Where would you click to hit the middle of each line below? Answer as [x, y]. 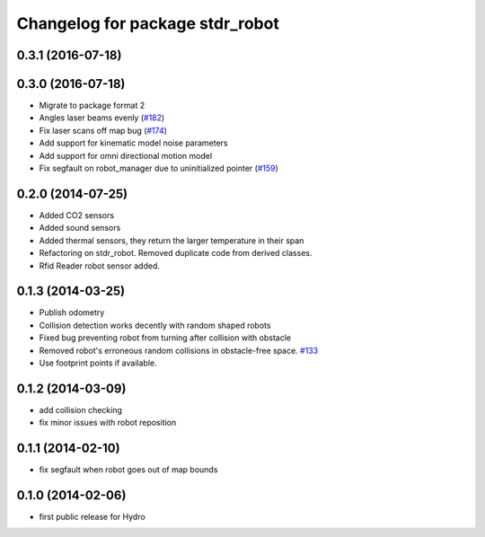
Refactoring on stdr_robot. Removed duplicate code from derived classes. [176, 253]
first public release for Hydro [92, 517]
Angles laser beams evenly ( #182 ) [102, 118]
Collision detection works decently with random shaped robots [155, 325]
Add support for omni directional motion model [126, 155]
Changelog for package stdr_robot [148, 23]
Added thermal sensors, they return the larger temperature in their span [172, 240]
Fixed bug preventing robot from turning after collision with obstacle [165, 338]
